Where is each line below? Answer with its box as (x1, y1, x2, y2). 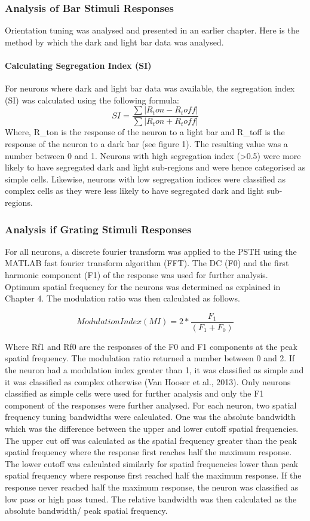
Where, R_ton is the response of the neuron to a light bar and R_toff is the (5, 126, 285, 138)
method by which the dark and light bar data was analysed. (5, 35, 224, 48)
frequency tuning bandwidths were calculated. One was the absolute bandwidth (5, 410, 296, 423)
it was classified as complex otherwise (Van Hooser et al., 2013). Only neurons (5, 375, 291, 388)
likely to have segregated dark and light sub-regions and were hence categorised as (5, 161, 306, 173)
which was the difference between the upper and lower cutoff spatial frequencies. (5, 422, 299, 435)
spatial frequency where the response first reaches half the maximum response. (5, 446, 292, 458)
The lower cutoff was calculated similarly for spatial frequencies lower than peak (5, 457, 299, 470)
